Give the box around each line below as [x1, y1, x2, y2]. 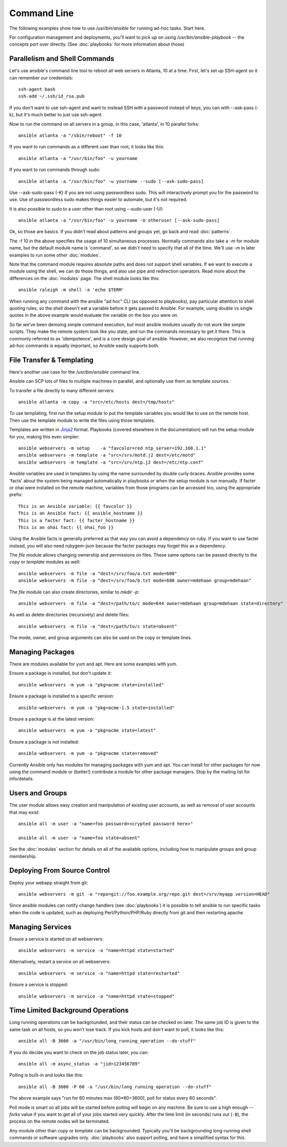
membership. [9, 853, 37, 859]
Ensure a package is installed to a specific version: [9, 693, 114, 699]
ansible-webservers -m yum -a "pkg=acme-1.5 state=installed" [18, 704, 175, 711]
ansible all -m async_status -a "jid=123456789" [18, 1061, 140, 1067]
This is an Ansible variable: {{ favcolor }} [18, 503, 133, 509]
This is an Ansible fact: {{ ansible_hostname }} [18, 510, 143, 516]
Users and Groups [9, 789, 67, 798]
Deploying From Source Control [9, 866, 110, 875]
